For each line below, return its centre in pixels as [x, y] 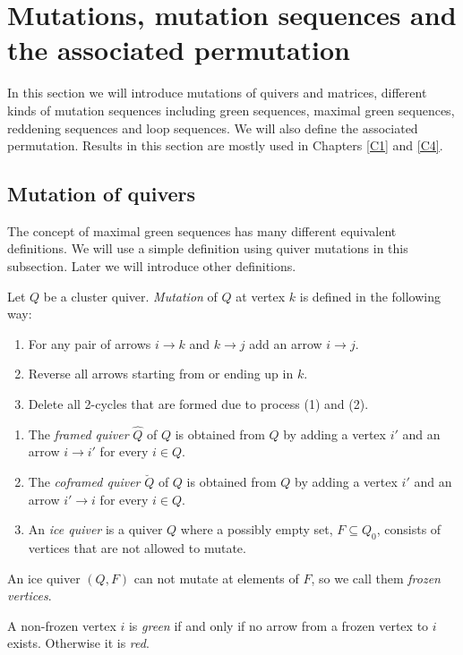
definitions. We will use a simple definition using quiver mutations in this [208, 248]
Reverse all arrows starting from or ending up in [161, 374]
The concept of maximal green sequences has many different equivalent [202, 230]
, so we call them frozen [376, 578]
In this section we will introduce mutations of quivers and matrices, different [217, 93]
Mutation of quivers [102, 194]
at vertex [261, 296]
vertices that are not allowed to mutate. [137, 548]
